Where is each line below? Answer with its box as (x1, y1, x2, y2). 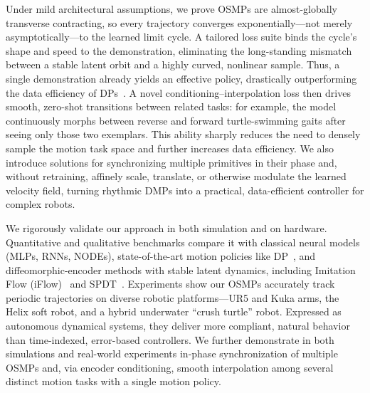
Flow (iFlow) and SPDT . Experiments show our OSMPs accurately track (6, 276, 335, 291)
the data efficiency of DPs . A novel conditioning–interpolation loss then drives (6, 85, 351, 100)
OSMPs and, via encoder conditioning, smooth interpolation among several (6, 360, 334, 374)
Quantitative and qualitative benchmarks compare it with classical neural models (6, 234, 360, 249)
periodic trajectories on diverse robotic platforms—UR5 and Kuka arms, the (6, 290, 339, 305)
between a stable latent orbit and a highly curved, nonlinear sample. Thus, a (6, 57, 340, 72)
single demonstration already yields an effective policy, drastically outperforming (6, 70, 357, 85)
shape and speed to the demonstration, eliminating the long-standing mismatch (6, 43, 352, 58)
